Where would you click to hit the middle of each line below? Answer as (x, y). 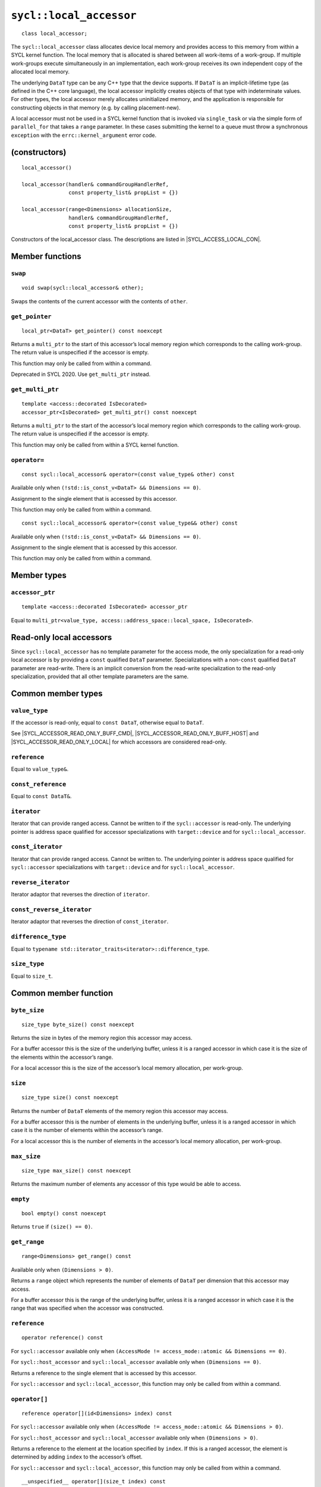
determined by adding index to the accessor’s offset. (77, 1457)
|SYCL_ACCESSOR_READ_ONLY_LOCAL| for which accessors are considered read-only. (119, 742)
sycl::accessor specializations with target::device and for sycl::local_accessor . (123, 867)
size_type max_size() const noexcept (77, 1171)
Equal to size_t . (32, 976)
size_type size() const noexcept (70, 1098)
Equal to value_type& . (40, 769)
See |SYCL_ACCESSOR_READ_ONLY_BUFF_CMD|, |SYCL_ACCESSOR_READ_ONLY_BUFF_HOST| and (135, 733)
